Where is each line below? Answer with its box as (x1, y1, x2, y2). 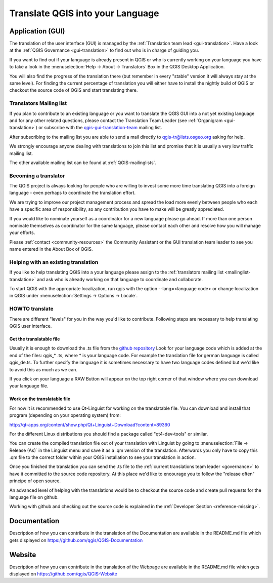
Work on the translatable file (9, 396, 71, 402)
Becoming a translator (9, 172, 65, 179)
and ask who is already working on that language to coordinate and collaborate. (36, 276, 203, 282)
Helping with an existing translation (9, 258, 99, 265)
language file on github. (9, 494, 59, 500)
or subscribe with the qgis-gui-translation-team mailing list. (38, 125, 162, 131)
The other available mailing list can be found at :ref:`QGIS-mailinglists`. (9, 160, 157, 166)
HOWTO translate (9, 305, 54, 313)
